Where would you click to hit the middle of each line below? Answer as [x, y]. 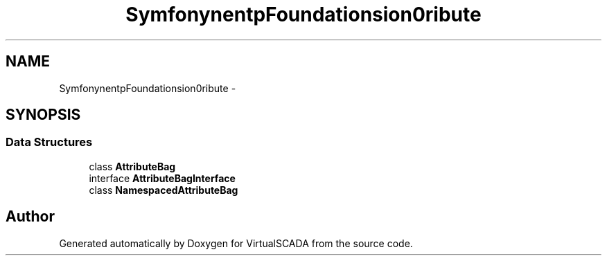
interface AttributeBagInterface [162, 178]
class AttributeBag [132, 166]
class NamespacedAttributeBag [164, 190]
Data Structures [49, 142]
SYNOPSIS [43, 115]
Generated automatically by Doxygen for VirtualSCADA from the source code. [236, 243]
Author [30, 217]
